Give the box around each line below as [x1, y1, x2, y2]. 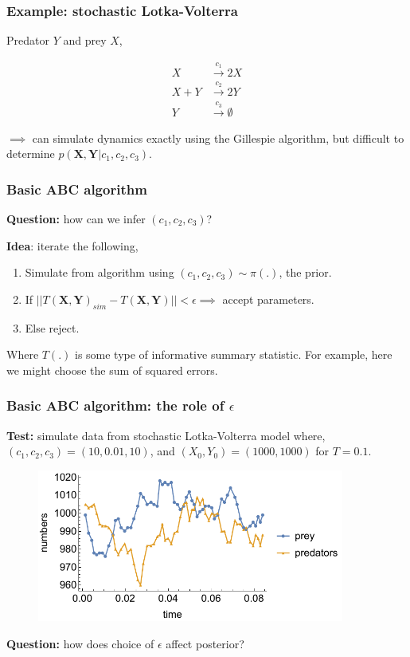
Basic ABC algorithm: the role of [6, 395, 225, 415]
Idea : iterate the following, [6, 237, 139, 254]
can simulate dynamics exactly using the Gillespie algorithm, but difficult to [32, 129, 404, 146]
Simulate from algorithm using [25, 264, 174, 281]
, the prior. [279, 264, 332, 281]
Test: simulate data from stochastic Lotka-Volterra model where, [6, 427, 326, 443]
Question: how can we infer [6, 210, 146, 226]
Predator [6, 32, 49, 49]
